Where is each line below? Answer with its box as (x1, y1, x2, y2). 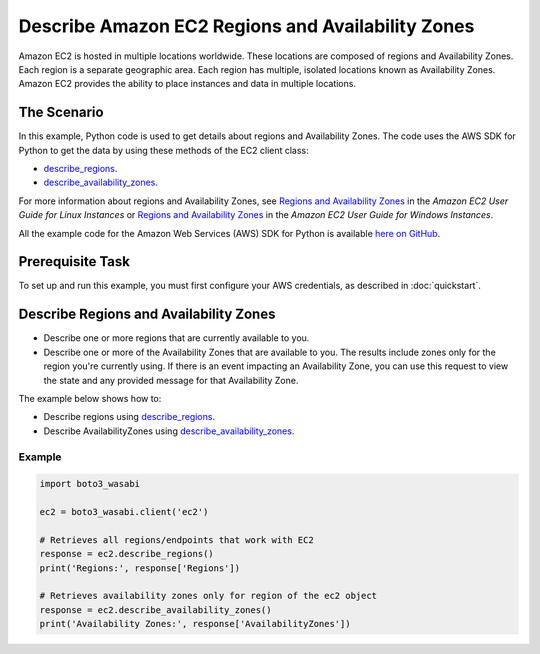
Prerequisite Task (18, 253, 130, 270)
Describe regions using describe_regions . (43, 411, 215, 423)
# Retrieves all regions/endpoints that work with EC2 (39, 534, 314, 545)
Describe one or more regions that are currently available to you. (43, 332, 310, 344)
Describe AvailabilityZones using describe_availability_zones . (43, 425, 295, 437)
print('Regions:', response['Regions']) (39, 562, 240, 574)
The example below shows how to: (18, 392, 162, 404)
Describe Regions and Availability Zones (18, 306, 276, 323)
